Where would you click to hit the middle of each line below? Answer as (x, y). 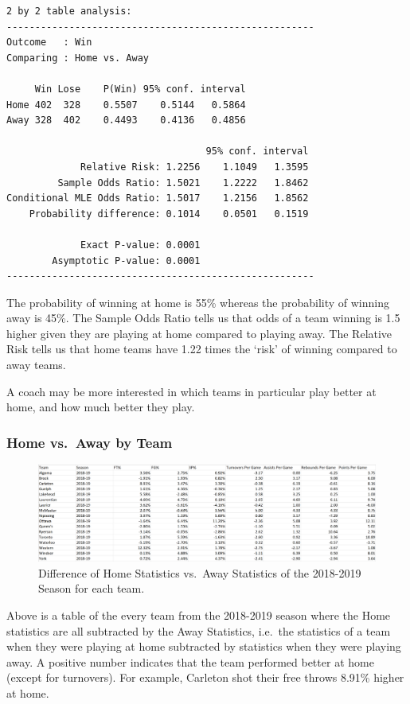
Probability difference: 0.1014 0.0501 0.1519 (169, 214)
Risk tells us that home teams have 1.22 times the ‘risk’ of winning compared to (202, 349)
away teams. (36, 365)
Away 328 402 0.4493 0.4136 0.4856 (126, 121)
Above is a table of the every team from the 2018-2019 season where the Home (199, 615)
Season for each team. (92, 588)
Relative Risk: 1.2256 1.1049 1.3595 (195, 167)
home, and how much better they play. (101, 407)
